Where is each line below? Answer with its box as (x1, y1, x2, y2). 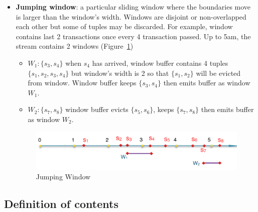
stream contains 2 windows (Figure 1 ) (16, 41, 134, 51)
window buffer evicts (65, 104, 128, 115)
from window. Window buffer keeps (28, 77, 137, 88)
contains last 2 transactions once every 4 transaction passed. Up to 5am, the (16, 31, 251, 41)
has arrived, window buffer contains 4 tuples (92, 57, 228, 68)
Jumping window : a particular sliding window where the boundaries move (16, 2, 251, 12)
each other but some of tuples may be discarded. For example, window (16, 21, 233, 32)
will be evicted (196, 67, 241, 78)
